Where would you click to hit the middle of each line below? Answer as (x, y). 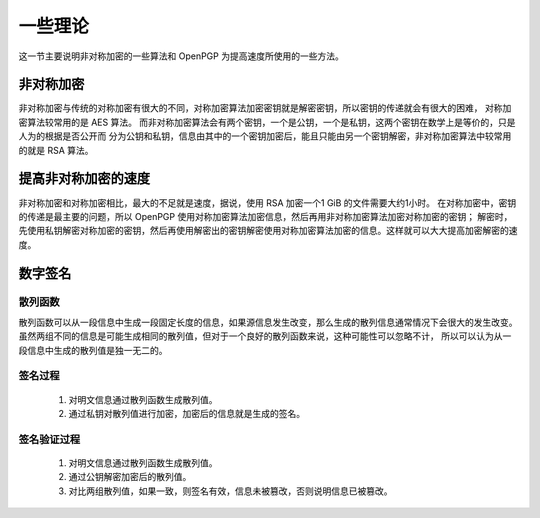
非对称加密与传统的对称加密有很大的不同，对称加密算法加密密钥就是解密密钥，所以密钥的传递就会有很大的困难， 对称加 (265, 108)
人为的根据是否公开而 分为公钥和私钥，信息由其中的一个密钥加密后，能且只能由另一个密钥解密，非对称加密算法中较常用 (265, 136)
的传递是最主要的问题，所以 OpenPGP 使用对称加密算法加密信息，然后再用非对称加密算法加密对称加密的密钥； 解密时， (265, 216)
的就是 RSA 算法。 (56, 150)
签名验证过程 (49, 439)
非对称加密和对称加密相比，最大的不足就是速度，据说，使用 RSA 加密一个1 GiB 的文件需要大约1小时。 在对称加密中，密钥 (267, 202)
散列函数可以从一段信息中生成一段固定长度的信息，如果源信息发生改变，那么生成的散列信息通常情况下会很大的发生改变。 (268, 322)
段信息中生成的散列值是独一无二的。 (93, 350)
